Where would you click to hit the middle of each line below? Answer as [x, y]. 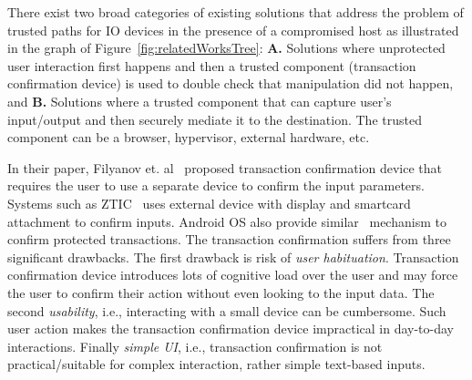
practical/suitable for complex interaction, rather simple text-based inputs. [216, 364]
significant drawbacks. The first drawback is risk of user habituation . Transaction [233, 257]
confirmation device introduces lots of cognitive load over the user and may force [233, 275]
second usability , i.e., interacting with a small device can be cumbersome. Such [227, 310]
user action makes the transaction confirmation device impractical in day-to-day [231, 329]
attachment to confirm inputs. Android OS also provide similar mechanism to [227, 221]
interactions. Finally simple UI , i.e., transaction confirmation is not [195, 346]
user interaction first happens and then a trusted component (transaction [212, 65]
